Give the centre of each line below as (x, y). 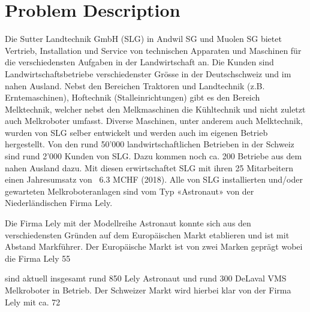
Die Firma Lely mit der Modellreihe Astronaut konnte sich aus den (128, 223)
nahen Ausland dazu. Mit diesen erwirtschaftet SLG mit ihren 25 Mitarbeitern (149, 167)
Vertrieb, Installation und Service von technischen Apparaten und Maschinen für (153, 50)
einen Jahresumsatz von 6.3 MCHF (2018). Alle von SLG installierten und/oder (154, 179)
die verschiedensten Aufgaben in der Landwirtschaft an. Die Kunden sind (139, 62)
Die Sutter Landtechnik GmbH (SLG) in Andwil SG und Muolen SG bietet (143, 39)
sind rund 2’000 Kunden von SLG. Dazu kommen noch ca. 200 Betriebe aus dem (154, 156)
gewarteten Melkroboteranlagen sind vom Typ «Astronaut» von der (130, 191)
